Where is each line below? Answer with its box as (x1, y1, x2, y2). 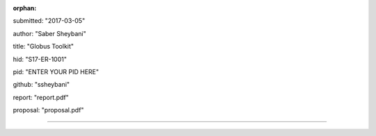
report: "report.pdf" (13, 93, 69, 101)
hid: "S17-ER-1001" (13, 55, 68, 63)
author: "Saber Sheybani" (13, 29, 86, 37)
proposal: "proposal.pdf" (13, 106, 84, 114)
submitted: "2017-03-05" (13, 17, 86, 25)
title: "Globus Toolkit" (13, 42, 75, 51)
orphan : (13, 4, 37, 12)
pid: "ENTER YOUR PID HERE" (13, 67, 99, 76)
